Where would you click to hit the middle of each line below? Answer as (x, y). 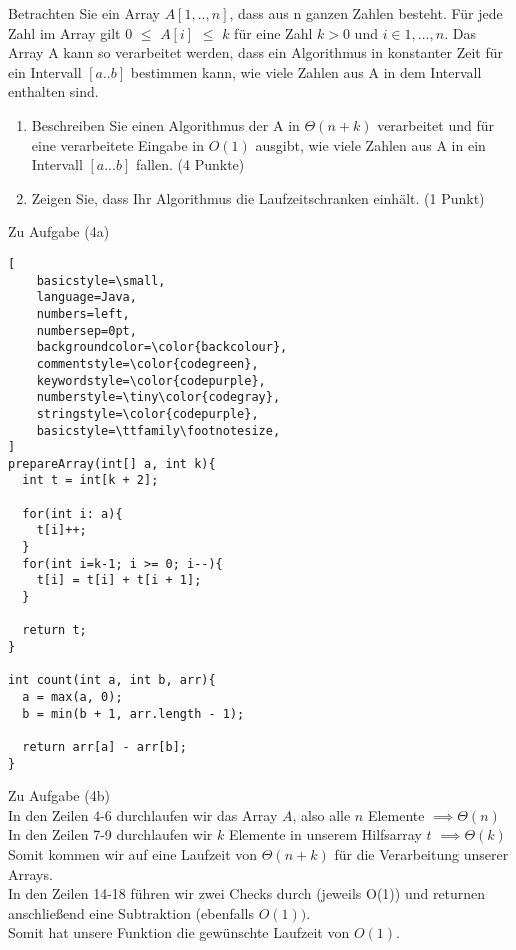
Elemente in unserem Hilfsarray (325, 834)
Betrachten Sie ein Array (84, 13)
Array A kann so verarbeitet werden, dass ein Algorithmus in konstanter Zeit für (255, 52)
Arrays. (30, 873)
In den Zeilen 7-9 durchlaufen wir (110, 834)
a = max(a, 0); (72, 697)
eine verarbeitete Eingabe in (117, 144)
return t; (54, 630)
